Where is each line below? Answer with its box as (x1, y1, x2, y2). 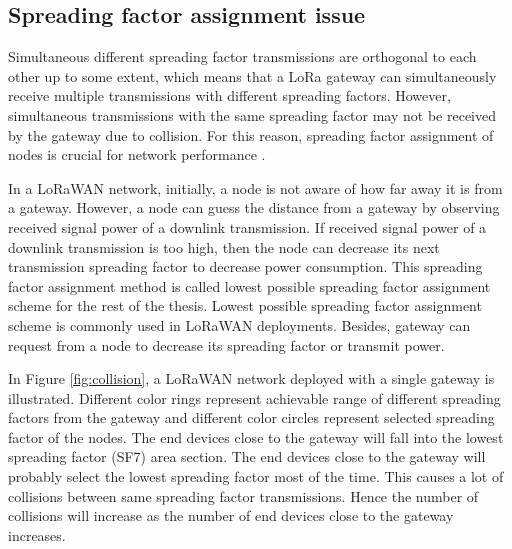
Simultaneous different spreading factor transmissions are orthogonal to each (8, 46, 477, 67)
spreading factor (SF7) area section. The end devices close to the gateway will (8, 446, 486, 467)
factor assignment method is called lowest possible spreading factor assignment (8, 275, 491, 296)
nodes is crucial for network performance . (8, 144, 266, 165)
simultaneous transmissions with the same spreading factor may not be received (8, 104, 497, 125)
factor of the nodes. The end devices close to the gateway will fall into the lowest (8, 426, 504, 447)
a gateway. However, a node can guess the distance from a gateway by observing (8, 197, 500, 218)
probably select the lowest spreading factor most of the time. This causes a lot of (8, 466, 504, 487)
